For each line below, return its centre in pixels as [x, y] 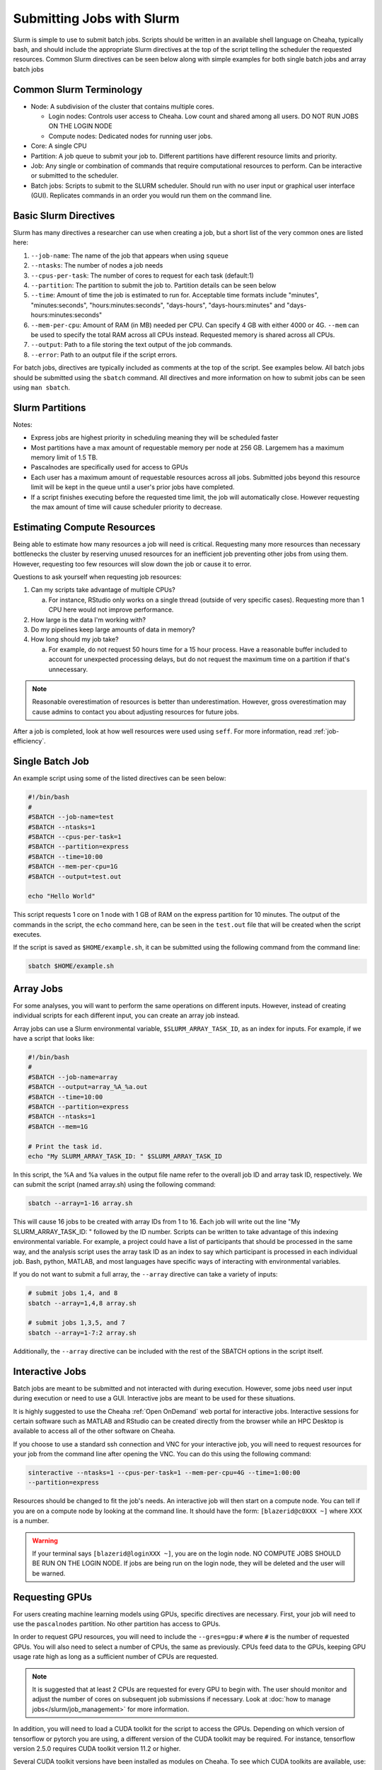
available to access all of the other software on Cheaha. [94, 1431]
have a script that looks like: [54, 1039]
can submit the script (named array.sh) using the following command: [114, 1184]
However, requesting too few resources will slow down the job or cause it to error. [132, 564]
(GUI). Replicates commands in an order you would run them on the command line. [151, 195]
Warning [45, 1541]
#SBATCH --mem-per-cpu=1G [73, 867]
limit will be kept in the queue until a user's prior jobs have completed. [133, 487]
